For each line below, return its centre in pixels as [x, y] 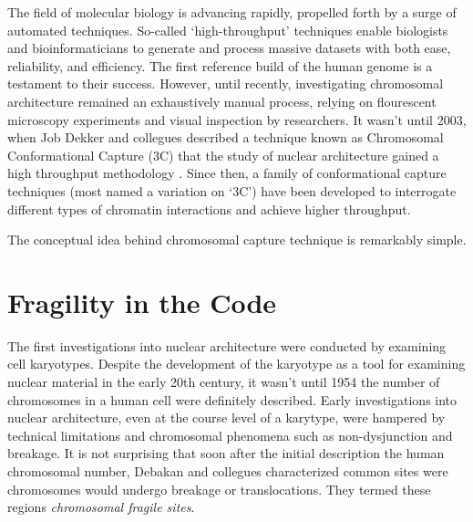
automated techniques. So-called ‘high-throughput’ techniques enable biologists [228, 30]
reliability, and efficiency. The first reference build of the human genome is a [220, 65]
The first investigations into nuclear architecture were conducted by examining [227, 345]
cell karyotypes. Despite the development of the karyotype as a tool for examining [236, 364]
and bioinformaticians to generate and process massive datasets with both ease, [229, 48]
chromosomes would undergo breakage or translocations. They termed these [219, 489]
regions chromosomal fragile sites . [101, 507]
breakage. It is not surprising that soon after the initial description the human [226, 453]
